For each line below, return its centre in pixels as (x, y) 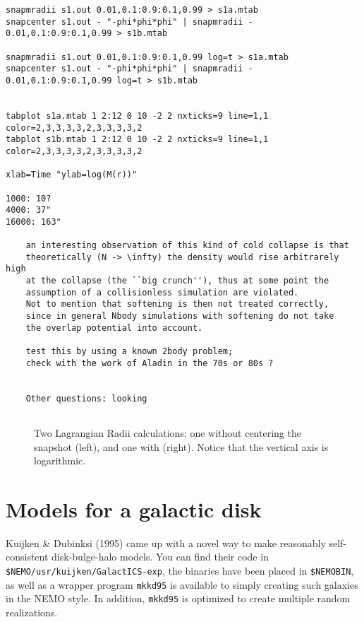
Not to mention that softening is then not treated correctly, (177, 304)
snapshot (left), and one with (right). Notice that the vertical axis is (181, 446)
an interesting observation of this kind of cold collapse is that (187, 246)
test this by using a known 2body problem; (129, 352)
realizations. (32, 612)
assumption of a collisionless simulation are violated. (162, 292)
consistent (27, 557)
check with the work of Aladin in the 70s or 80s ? (150, 363)
